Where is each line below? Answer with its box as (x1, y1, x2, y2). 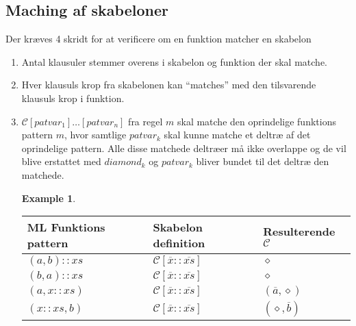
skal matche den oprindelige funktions (177, 114, 336, 128)
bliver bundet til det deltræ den (196, 154, 329, 168)
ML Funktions (27, 219, 105, 236)
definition (153, 235, 205, 251)
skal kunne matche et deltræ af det (164, 127, 311, 142)
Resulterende (263, 223, 335, 240)
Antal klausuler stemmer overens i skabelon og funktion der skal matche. (21, 54, 327, 68)
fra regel (128, 114, 163, 128)
